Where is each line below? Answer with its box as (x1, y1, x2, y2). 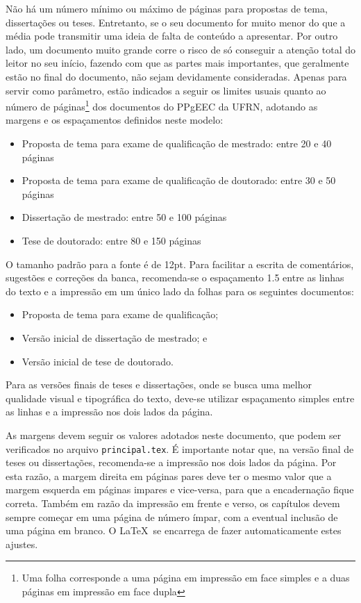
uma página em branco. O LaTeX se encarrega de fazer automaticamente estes (6, 523, 342, 538)
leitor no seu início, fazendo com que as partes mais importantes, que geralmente (6, 56, 349, 70)
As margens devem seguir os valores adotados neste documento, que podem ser (6, 427, 342, 442)
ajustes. (6, 536, 38, 551)
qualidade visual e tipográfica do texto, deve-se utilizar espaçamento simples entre (6, 390, 355, 405)
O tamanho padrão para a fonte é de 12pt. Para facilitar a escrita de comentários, (6, 256, 354, 271)
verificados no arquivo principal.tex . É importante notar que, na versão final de (6, 441, 354, 456)
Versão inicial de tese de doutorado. (22, 354, 174, 368)
